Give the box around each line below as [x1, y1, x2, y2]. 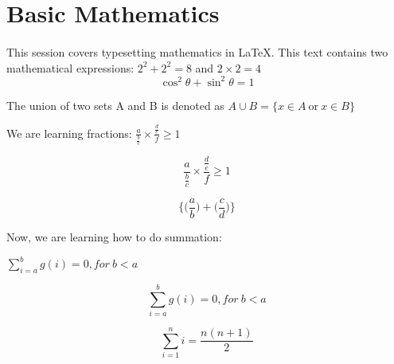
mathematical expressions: [6, 59, 135, 76]
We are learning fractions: [6, 124, 132, 141]
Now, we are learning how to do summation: [6, 228, 222, 245]
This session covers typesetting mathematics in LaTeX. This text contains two [6, 43, 388, 60]
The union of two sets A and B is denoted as [6, 96, 224, 113]
